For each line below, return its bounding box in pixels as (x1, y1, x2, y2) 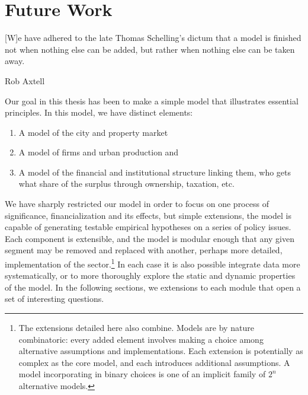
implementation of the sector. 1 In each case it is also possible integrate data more (5, 256, 300, 270)
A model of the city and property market (18, 126, 168, 138)
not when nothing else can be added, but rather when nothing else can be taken (5, 43, 295, 55)
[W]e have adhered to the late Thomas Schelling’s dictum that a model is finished (5, 31, 301, 44)
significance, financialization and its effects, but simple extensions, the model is (5, 209, 291, 221)
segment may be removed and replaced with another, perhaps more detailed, (5, 244, 283, 256)
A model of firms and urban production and (18, 146, 179, 158)
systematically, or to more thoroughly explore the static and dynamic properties (5, 269, 296, 282)
